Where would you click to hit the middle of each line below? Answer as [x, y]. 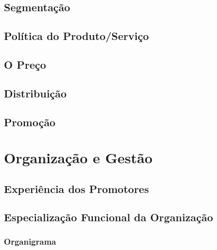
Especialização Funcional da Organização [108, 217]
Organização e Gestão [78, 158]
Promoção [30, 122]
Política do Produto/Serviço [76, 36]
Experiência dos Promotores [76, 188]
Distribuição [35, 93]
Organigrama [30, 241]
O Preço [25, 64]
